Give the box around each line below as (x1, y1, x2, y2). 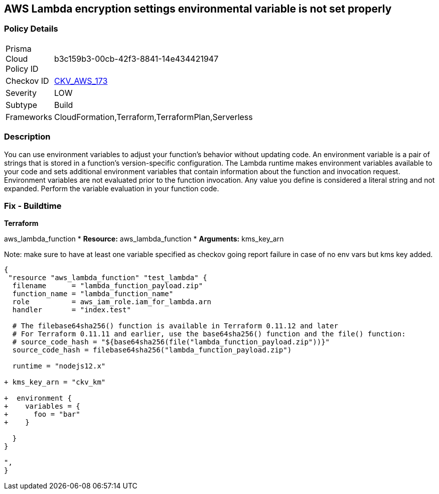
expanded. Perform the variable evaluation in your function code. (4, 184, 219, 193)
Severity (6, 87, 37, 98)
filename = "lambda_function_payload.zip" (12, 282, 203, 290)
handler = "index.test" (12, 306, 131, 314)
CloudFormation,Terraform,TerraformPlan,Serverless (54, 111, 253, 122)
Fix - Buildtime (4, 200, 62, 211)
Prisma (6, 43, 32, 54)
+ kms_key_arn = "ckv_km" (4, 378, 106, 387)
